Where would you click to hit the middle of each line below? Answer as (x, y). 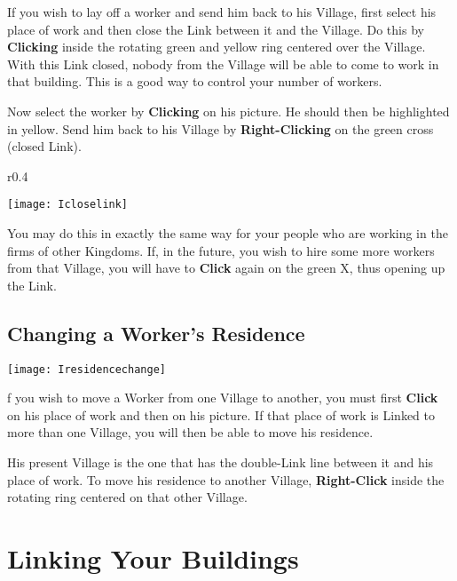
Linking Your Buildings (153, 557)
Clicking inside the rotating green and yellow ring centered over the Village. (217, 47)
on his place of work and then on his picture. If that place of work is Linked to (221, 414)
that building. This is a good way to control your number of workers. (195, 81)
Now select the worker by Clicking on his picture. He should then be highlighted (228, 111)
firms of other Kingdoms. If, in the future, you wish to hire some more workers (221, 250)
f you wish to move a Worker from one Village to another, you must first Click (223, 398)
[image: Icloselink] (68, 205)
